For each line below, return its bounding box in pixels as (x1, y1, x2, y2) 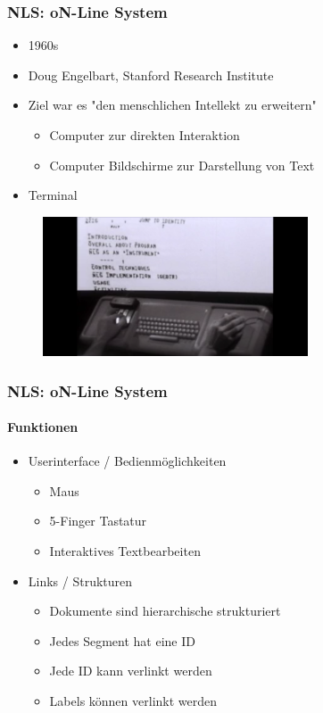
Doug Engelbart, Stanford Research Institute (28, 65, 274, 84)
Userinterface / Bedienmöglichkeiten (28, 452, 227, 470)
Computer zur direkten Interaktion (49, 126, 240, 144)
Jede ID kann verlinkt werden (49, 661, 212, 680)
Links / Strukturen (28, 571, 133, 590)
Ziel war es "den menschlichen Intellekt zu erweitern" (28, 95, 317, 114)
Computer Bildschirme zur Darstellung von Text (49, 155, 315, 174)
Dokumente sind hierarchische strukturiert (49, 601, 281, 620)
